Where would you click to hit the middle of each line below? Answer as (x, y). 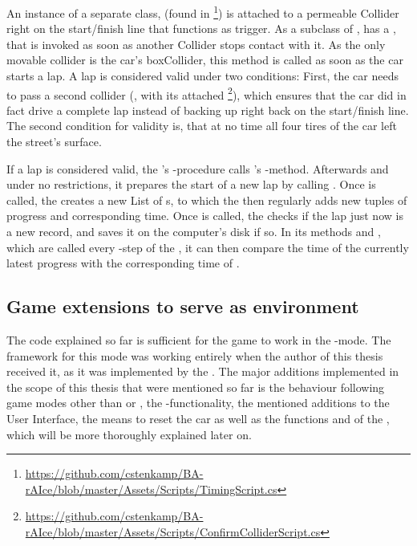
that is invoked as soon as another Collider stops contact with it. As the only (196, 44)
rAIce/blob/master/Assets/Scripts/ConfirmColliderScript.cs (173, 531)
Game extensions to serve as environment (183, 306)
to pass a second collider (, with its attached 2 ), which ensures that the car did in (206, 93)
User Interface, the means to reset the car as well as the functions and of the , (198, 418)
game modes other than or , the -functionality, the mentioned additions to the (198, 403)
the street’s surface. (54, 142)
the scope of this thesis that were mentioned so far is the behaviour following (196, 387)
